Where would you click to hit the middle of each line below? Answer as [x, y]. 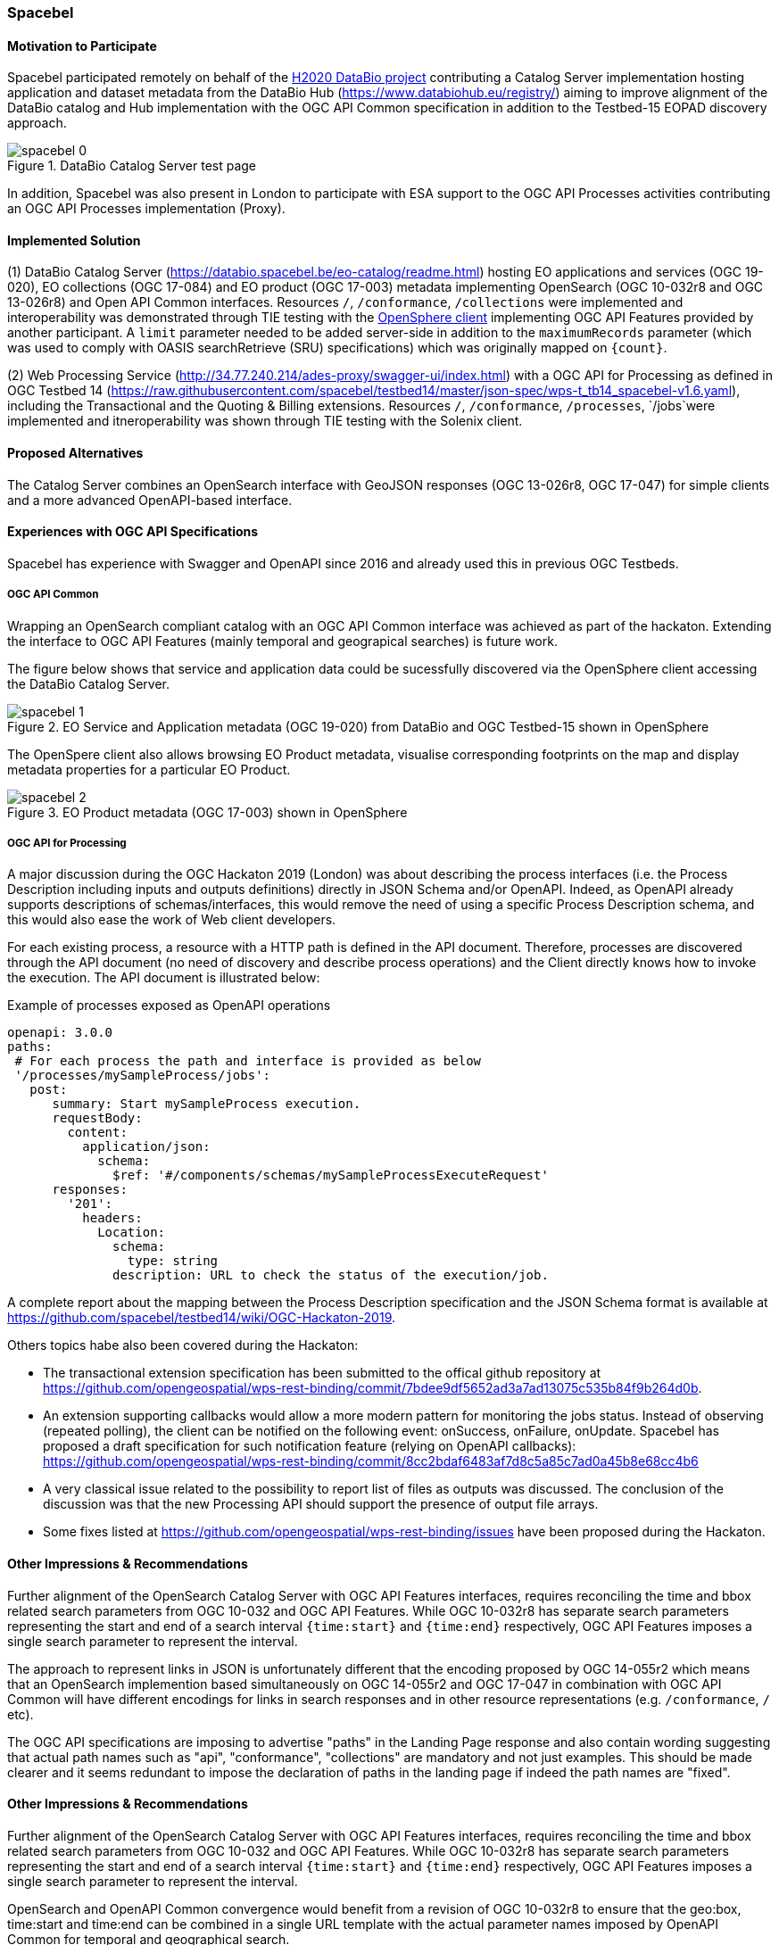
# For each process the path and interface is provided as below [248, 1061]
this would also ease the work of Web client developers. [172, 920]
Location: [132, 1233]
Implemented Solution [74, 240]
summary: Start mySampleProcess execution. [207, 1104]
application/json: [146, 1147]
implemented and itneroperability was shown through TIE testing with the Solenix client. [265, 421]
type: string [173, 1261]
